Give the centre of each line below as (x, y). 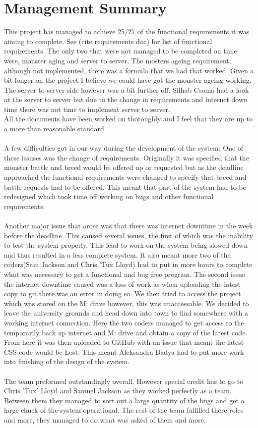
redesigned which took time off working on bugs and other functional (109, 196)
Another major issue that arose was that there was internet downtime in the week (129, 225)
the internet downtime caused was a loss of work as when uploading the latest (122, 284)
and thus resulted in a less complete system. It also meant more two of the (117, 254)
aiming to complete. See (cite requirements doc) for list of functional (108, 41)
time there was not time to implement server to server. (87, 109)
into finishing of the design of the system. (67, 361)
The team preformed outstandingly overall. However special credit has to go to (124, 381)
